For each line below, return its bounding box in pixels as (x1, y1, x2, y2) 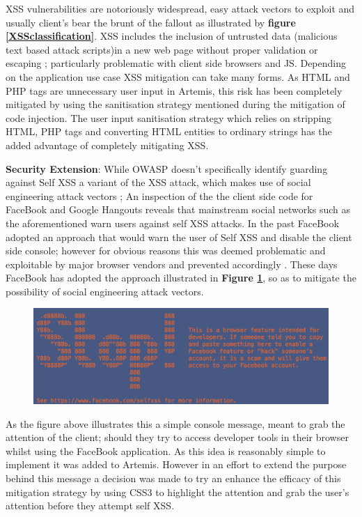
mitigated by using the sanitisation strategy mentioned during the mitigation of (6, 97, 345, 111)
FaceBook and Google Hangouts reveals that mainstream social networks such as (6, 202, 350, 217)
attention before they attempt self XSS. (6, 498, 175, 513)
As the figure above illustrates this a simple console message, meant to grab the (6, 416, 345, 431)
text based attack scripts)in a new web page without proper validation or (6, 42, 318, 56)
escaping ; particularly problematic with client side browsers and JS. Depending (6, 56, 346, 70)
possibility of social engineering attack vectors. (6, 284, 204, 298)
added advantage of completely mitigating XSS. (6, 137, 209, 152)
